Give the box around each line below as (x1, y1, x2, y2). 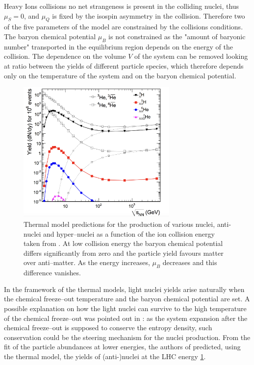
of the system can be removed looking (134, 51, 248, 61)
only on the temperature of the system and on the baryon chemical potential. (4, 70, 236, 80)
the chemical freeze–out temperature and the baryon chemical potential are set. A (4, 293, 250, 304)
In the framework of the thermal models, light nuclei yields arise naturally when (4, 284, 245, 294)
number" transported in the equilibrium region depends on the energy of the (4, 41, 233, 51)
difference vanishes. (24, 268, 81, 278)
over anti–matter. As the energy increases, (24, 257, 150, 268)
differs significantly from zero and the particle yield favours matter (24, 247, 224, 258)
